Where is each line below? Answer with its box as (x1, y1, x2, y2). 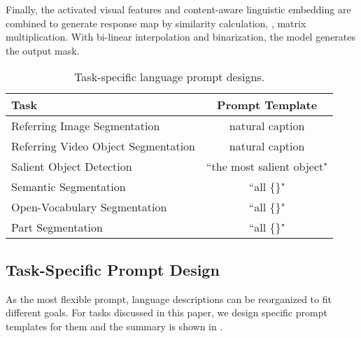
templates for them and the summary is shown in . (6, 318, 223, 333)
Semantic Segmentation (11, 178, 126, 195)
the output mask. (6, 43, 80, 57)
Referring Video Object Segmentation (11, 138, 195, 155)
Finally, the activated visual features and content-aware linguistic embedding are (6, 2, 351, 16)
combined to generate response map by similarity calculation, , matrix (6, 15, 306, 30)
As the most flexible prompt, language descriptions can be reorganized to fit (6, 291, 332, 306)
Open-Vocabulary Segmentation (11, 199, 167, 216)
